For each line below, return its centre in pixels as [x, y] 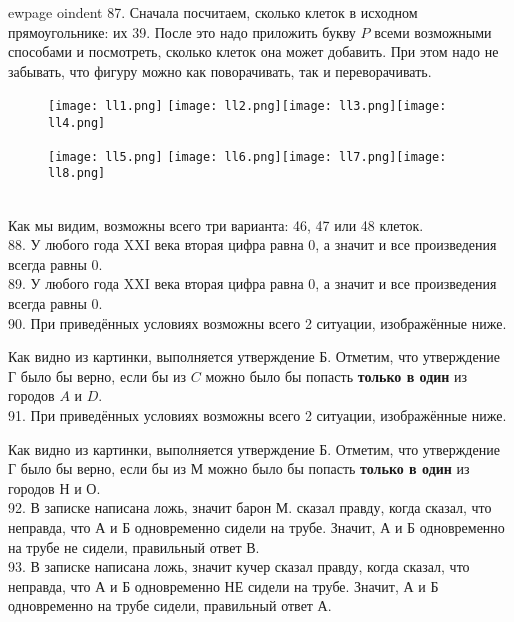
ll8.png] [77, 173]
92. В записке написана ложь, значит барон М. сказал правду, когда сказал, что [250, 507]
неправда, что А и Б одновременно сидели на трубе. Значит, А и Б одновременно [256, 526]
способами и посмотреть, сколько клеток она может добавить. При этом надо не [253, 51]
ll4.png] [77, 123]
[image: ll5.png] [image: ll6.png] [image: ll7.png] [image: [247, 156]
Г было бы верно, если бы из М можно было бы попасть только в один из [239, 468]
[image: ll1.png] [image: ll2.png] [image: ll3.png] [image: [247, 106]
